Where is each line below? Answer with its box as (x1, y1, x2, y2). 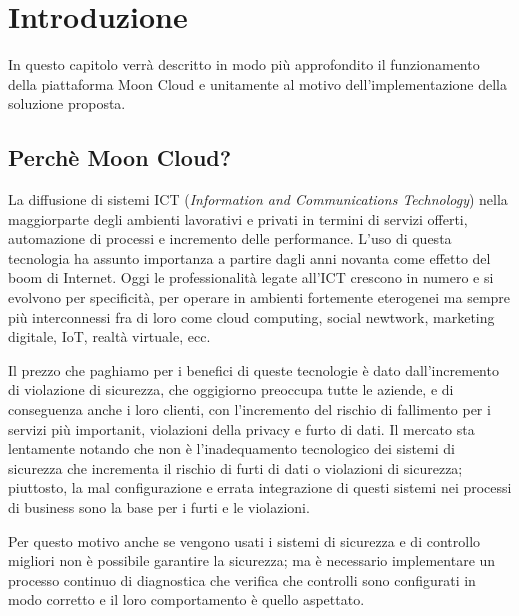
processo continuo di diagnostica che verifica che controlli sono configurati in (8, 569, 476, 590)
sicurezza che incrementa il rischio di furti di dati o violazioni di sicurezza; (8, 457, 463, 478)
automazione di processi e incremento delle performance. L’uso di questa (8, 228, 452, 249)
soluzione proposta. (8, 93, 126, 114)
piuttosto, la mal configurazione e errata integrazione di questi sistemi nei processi (8, 477, 512, 498)
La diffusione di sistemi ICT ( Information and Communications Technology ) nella (8, 189, 508, 210)
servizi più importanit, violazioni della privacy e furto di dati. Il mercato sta (8, 418, 475, 439)
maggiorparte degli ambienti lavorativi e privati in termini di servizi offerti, (8, 208, 468, 229)
